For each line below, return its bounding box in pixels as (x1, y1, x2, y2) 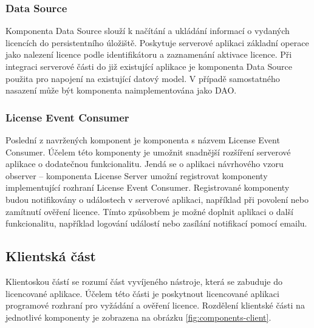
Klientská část (5, 247, 96, 265)
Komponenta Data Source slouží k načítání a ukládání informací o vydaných (5, 24, 290, 37)
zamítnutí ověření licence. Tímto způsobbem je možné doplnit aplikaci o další (5, 205, 293, 217)
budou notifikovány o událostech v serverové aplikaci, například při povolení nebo (5, 193, 309, 205)
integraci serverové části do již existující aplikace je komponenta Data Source (5, 60, 292, 72)
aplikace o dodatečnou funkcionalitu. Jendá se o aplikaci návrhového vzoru (5, 157, 284, 170)
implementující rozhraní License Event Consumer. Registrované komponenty (5, 181, 290, 194)
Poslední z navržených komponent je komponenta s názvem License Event (5, 134, 280, 146)
